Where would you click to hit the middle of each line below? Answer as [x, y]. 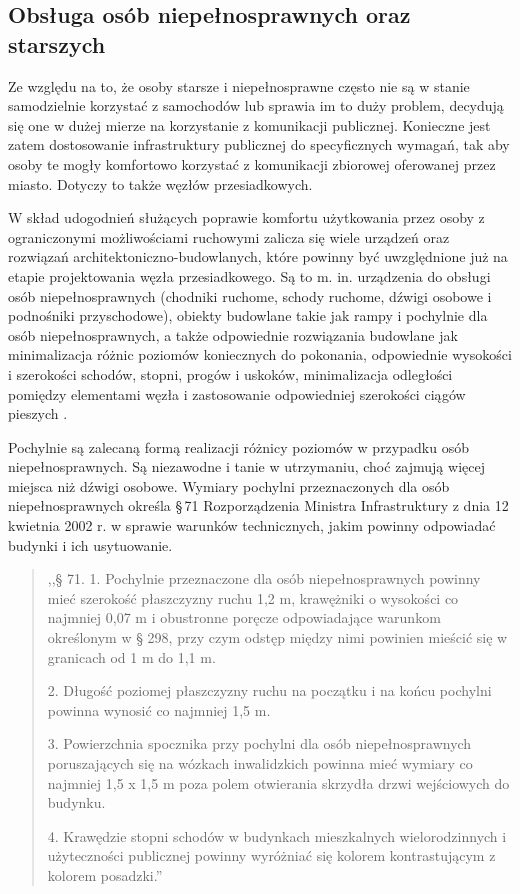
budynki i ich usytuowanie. [90, 544]
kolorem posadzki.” [105, 874]
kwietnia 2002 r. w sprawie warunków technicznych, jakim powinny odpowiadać [252, 525]
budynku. [76, 802]
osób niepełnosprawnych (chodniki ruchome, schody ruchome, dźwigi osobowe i [250, 295]
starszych [57, 43]
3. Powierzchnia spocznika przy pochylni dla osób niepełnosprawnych [259, 743]
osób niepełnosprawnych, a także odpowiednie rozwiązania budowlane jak [233, 334]
